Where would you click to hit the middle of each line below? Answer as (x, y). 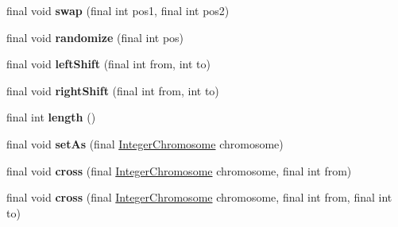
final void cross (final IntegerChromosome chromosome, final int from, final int (199, 197)
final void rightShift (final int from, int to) (113, 90)
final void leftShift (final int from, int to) (108, 64)
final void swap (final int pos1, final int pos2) (118, 10)
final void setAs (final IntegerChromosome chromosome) (145, 143)
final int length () (51, 117)
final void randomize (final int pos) (95, 37)
